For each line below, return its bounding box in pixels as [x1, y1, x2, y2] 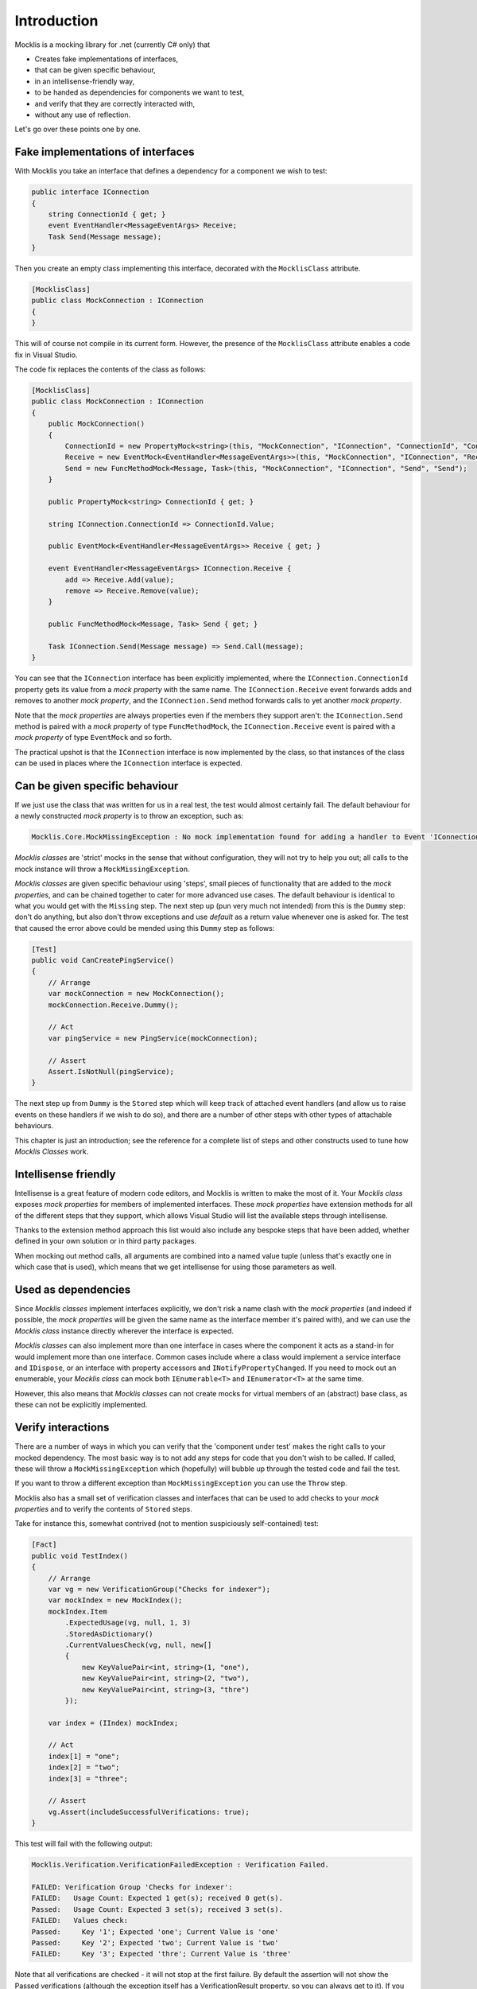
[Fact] [31, 1540, 57, 1549]
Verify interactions [14, 1421, 110, 1434]
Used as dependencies [14, 1283, 131, 1296]
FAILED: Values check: [31, 1916, 129, 1925]
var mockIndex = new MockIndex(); [48, 1596, 183, 1605]
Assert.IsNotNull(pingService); [48, 1067, 175, 1076]
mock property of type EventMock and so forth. [14, 733, 173, 742]
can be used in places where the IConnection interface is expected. [14, 758, 242, 768]
